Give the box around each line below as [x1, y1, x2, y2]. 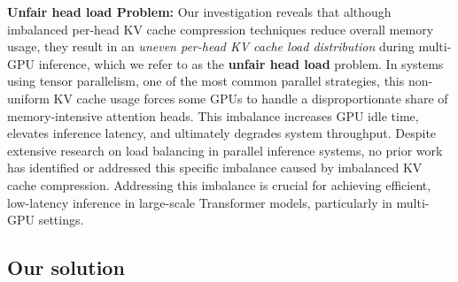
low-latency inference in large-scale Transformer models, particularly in [7, 193, 392, 211]
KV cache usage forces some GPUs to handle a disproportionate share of [53, 88, 448, 107]
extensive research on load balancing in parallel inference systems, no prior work [7, 141, 443, 159]
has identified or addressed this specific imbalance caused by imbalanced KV [7, 158, 423, 177]
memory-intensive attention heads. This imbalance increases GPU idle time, [7, 106, 419, 125]
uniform [7, 88, 50, 107]
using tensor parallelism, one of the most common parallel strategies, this [7, 72, 405, 90]
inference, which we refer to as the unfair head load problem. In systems [38, 54, 444, 72]
